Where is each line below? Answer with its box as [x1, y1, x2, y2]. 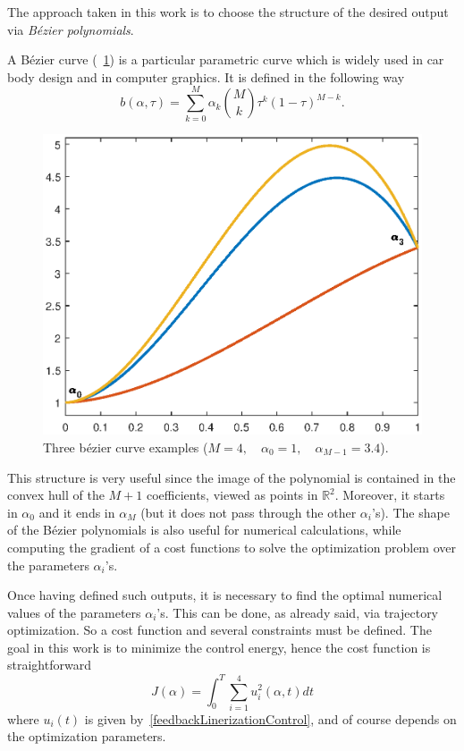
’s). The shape [372, 502, 450, 521]
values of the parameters [7, 603, 141, 621]
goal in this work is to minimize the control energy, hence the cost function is [7, 637, 431, 656]
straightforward [7, 655, 91, 674]
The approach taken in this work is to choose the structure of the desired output [7, 3, 449, 21]
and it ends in [38, 502, 115, 521]
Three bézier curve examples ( [43, 437, 208, 456]
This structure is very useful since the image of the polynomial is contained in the [7, 468, 456, 486]
